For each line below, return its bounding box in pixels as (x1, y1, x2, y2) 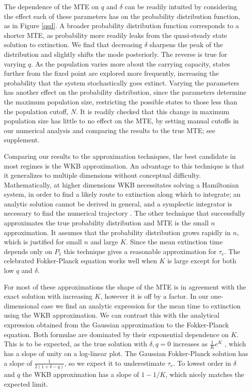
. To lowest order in (173, 358, 231, 368)
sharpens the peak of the (149, 39, 223, 50)
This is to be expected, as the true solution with (4, 339, 147, 349)
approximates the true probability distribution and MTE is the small (4, 218, 209, 228)
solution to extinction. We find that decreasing (4, 39, 142, 50)
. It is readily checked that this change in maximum (76, 106, 230, 116)
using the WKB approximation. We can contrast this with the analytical (4, 310, 220, 320)
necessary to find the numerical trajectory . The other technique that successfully (4, 208, 245, 218)
